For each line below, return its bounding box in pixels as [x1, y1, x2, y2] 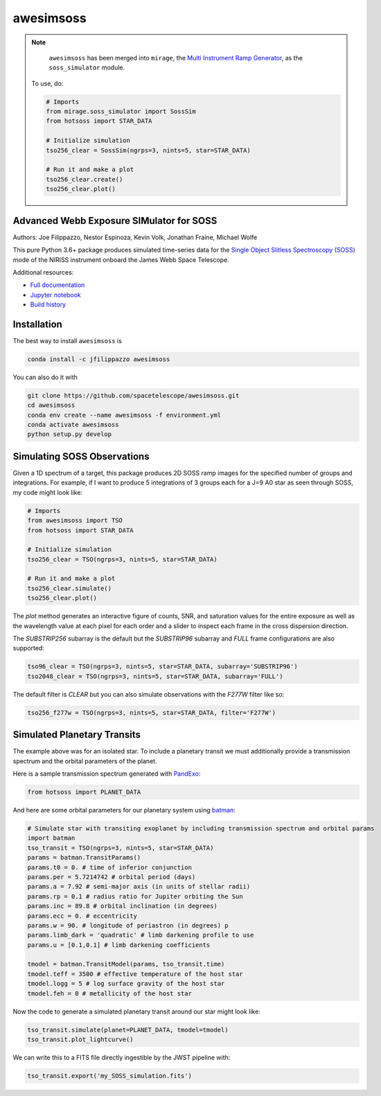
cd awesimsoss [27, 401, 76, 409]
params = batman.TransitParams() [27, 853, 141, 862]
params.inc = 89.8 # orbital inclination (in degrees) [27, 902, 218, 910]
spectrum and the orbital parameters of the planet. [12, 756, 157, 765]
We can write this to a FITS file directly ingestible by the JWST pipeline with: [12, 1053, 231, 1061]
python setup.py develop [27, 430, 112, 438]
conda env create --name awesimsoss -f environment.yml [27, 411, 222, 419]
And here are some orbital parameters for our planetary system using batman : [12, 806, 236, 815]
